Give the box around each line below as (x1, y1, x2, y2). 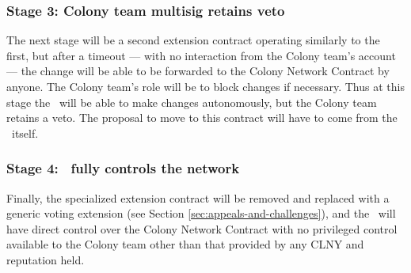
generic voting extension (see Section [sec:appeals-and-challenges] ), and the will (6, 205, 396, 222)
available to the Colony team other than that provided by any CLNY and (6, 236, 364, 252)
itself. (11, 124, 39, 141)
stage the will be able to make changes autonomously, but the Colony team (6, 93, 377, 110)
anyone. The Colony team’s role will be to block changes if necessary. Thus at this (6, 78, 405, 94)
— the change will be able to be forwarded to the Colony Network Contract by (6, 63, 390, 79)
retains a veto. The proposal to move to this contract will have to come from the (6, 109, 398, 126)
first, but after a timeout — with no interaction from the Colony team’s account (6, 47, 396, 63)
